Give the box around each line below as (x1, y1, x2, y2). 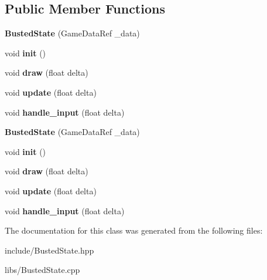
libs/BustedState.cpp (5, 264, 80, 276)
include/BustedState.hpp (5, 244, 94, 256)
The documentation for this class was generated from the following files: (5, 224, 263, 237)
